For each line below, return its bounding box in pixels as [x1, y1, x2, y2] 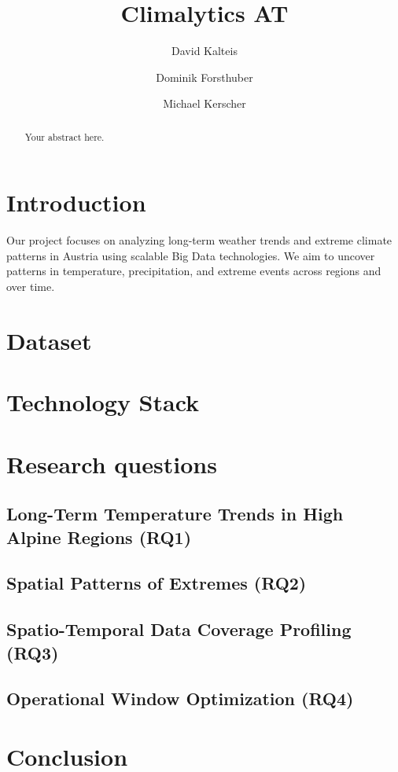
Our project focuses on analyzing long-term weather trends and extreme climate [6, 232, 392, 248]
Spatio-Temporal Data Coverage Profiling [6, 617, 352, 641]
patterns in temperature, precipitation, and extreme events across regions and [6, 263, 381, 279]
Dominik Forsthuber [156, 68, 253, 85]
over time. [6, 278, 55, 295]
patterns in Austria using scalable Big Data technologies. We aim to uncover [6, 247, 375, 263]
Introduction [6, 186, 146, 219]
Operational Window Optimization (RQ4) [6, 686, 354, 711]
